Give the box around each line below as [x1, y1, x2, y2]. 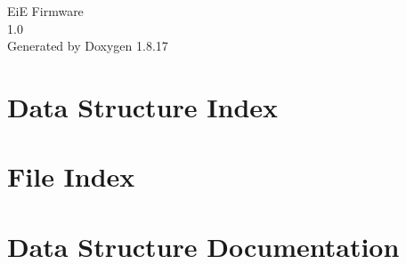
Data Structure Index [7, 88, 279, 124]
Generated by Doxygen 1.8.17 [7, 36, 168, 55]
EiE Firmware [7, 2, 84, 20]
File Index [7, 158, 135, 195]
